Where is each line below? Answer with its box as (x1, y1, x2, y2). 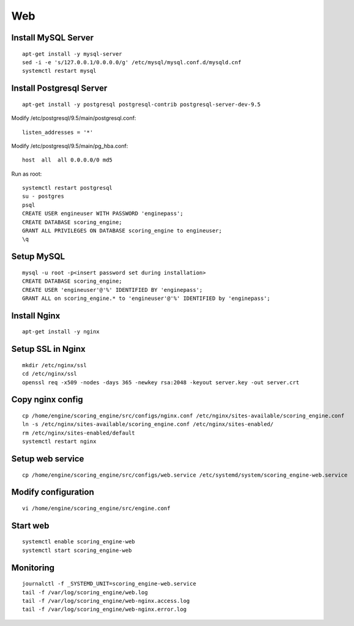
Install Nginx (11, 310, 61, 321)
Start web (11, 520, 50, 531)
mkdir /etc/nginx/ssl (22, 362, 87, 368)
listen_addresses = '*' (22, 129, 94, 136)
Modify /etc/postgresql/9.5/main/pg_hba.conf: (11, 142, 128, 149)
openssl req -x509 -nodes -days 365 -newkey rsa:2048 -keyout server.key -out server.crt (22, 379, 300, 386)
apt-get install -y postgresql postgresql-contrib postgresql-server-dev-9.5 (22, 101, 261, 108)
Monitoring (11, 562, 55, 573)
